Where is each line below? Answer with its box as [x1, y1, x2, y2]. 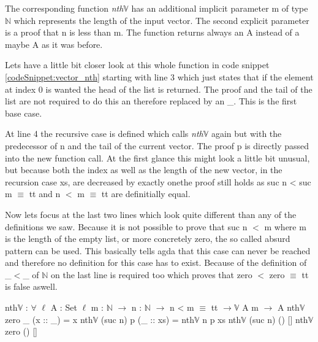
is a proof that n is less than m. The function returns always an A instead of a [5, 26, 300, 39]
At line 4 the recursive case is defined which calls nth [5, 127, 203, 140]
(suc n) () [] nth [249, 313, 308, 325]
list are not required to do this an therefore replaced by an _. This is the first [5, 95, 297, 107]
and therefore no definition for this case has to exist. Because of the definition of [5, 256, 307, 269]
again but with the [211, 127, 282, 140]
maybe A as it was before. [5, 37, 103, 50]
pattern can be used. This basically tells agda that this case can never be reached [5, 244, 311, 257]
